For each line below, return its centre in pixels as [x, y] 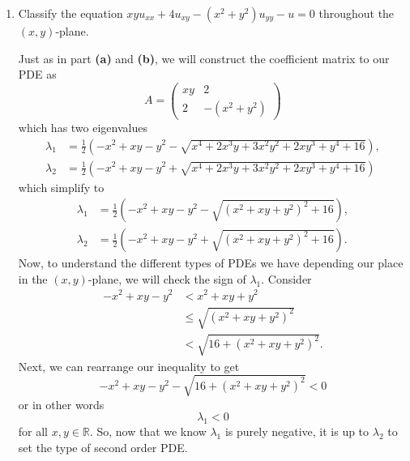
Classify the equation [70, 13]
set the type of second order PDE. [103, 447]
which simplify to [61, 187]
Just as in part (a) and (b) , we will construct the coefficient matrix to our [204, 58]
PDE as [37, 74]
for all [33, 431]
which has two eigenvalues [83, 127]
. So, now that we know [148, 431]
